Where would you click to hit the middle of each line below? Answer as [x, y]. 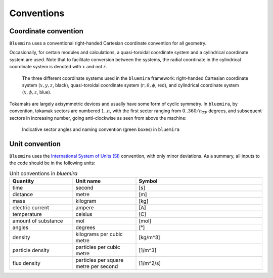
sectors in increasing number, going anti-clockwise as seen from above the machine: [98, 118]
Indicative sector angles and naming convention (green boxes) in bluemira [101, 129]
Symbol [148, 181]
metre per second [97, 266]
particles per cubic [98, 247]
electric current [31, 208]
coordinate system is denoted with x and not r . [58, 67]
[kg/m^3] [149, 238]
